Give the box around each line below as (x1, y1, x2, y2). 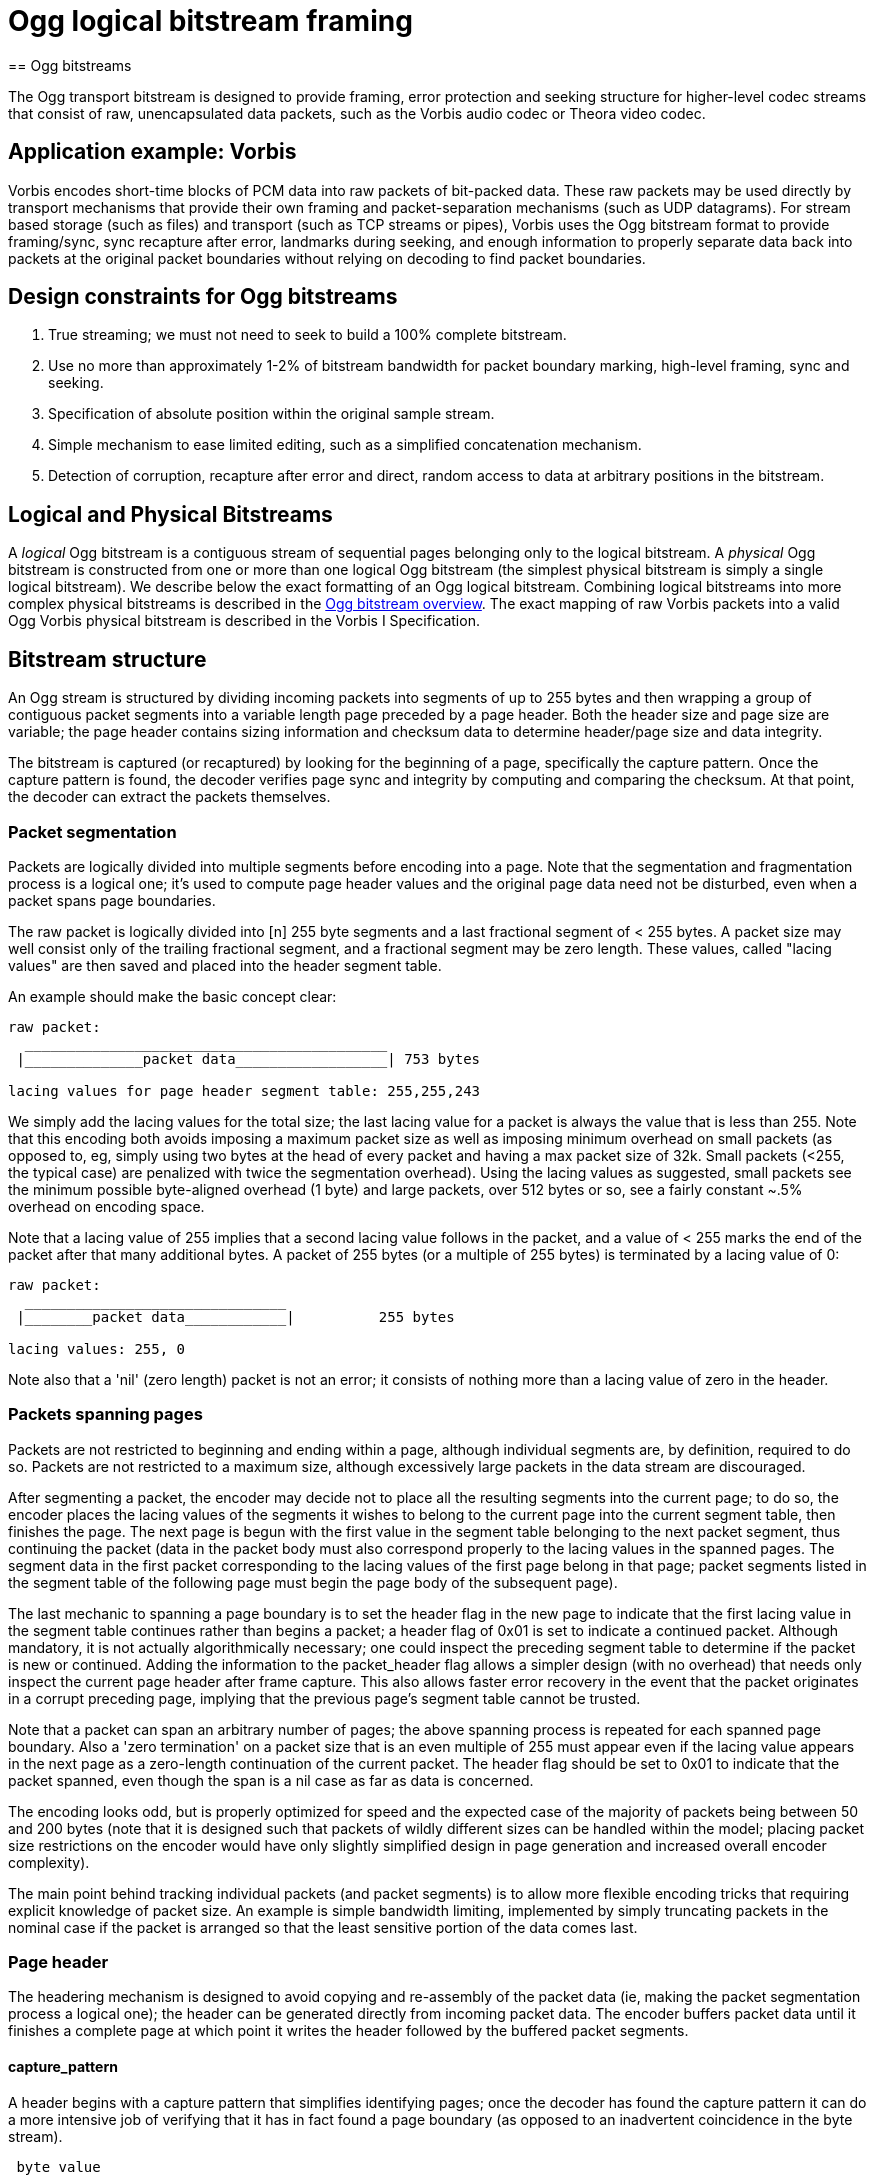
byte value (16, 2158, 101, 2175)
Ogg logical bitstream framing (8, 4, 413, 38)
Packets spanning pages (8, 1404, 203, 1425)
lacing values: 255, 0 (8, 1340, 186, 1357)
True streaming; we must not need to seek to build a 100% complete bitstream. (48, 326, 567, 344)
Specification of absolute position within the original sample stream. (48, 405, 495, 423)
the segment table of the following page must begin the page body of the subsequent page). (8, 1573, 618, 1591)
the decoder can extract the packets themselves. (8, 788, 331, 806)
